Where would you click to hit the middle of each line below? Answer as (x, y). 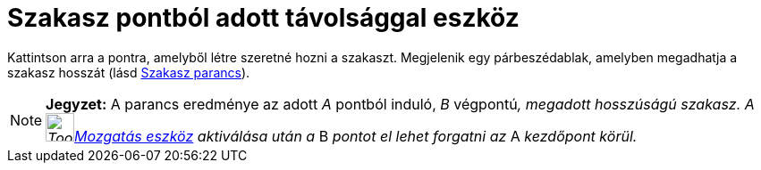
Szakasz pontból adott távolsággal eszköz (263, 18)
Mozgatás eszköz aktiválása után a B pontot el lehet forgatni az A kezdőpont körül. (356, 136)
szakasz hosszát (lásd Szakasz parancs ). (129, 72)
